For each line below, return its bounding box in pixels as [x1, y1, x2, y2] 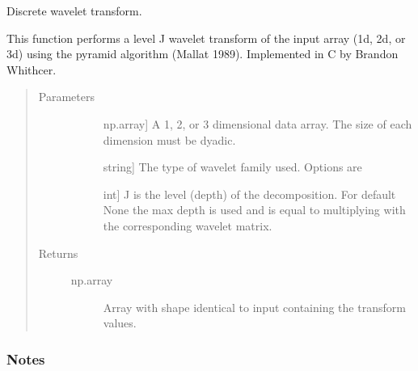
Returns [38, 244, 78, 261]
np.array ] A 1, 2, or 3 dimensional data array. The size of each [103, 115, 412, 132]
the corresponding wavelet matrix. [103, 217, 272, 234]
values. [103, 314, 137, 331]
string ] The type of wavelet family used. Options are [103, 158, 362, 175]
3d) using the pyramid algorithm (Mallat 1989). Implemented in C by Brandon [6, 45, 399, 62]
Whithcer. [6, 61, 57, 78]
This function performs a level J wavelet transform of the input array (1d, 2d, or [6, 29, 406, 46]
